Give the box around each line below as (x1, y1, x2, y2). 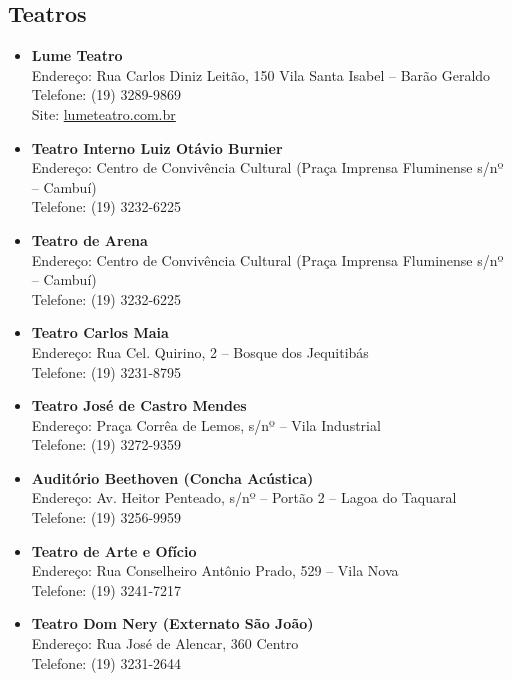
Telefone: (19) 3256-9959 (31, 507, 182, 528)
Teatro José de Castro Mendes (31, 395, 247, 416)
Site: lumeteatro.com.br (31, 103, 176, 124)
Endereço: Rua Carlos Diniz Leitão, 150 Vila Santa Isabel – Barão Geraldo (31, 64, 491, 85)
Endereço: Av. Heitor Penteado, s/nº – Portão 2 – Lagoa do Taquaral (31, 487, 457, 508)
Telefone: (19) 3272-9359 (31, 434, 182, 455)
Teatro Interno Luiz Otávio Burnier (31, 137, 283, 158)
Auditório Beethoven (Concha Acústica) (31, 467, 314, 488)
